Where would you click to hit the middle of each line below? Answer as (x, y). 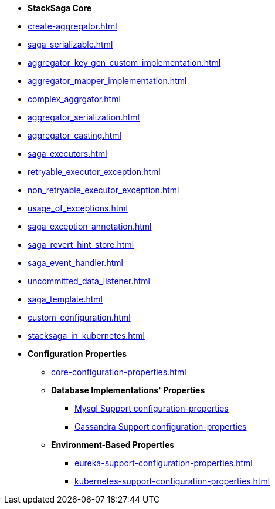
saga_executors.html (67, 154)
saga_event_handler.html (75, 263)
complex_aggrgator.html (74, 99)
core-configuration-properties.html (119, 372)
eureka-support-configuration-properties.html (164, 463)
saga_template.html (65, 299)
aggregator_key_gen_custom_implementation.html (124, 63)
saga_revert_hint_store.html (81, 245)
